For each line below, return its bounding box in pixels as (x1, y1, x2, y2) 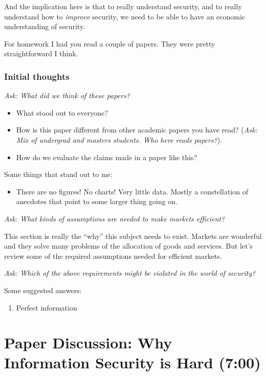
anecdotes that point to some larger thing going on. (16, 196, 178, 207)
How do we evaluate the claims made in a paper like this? (16, 151, 197, 162)
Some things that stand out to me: (4, 169, 113, 180)
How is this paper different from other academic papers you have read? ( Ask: (16, 124, 257, 135)
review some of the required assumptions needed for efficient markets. (4, 250, 222, 261)
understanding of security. (4, 21, 85, 32)
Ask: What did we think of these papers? (4, 90, 130, 101)
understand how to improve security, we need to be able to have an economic (4, 11, 246, 21)
